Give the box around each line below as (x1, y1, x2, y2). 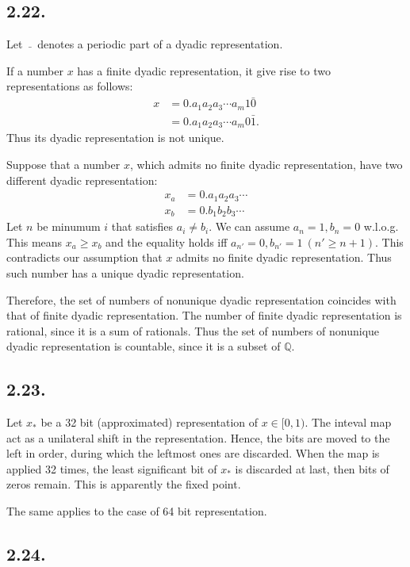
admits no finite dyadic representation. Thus (176, 249, 392, 266)
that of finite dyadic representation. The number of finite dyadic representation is (6, 307, 402, 324)
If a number (6, 62, 63, 79)
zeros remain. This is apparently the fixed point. (6, 476, 241, 492)
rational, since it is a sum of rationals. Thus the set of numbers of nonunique (6, 322, 380, 339)
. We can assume (209, 218, 290, 235)
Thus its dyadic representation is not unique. (6, 129, 224, 146)
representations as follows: (6, 78, 133, 94)
